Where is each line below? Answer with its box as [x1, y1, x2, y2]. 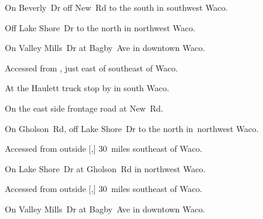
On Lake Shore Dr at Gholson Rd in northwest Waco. [5, 162, 206, 175]
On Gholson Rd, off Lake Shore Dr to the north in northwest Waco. [5, 122, 259, 134]
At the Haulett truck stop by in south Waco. [5, 82, 169, 94]
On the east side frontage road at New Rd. [5, 101, 163, 114]
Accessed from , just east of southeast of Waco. [5, 61, 178, 74]
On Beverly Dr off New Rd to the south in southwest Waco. [5, 1, 228, 13]
